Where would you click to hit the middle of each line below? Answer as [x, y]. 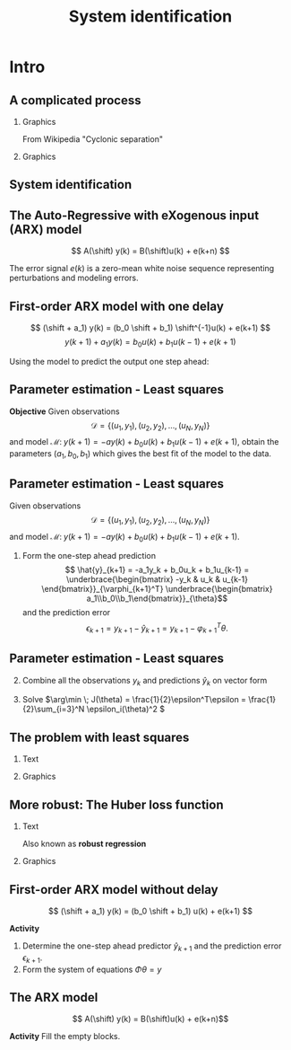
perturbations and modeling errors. [74, 278]
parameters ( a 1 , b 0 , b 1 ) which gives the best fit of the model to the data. [140, 455]
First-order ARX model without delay [114, 890]
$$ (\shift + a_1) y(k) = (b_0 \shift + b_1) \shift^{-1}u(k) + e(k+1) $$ [150, 328]
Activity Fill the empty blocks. [65, 1037]
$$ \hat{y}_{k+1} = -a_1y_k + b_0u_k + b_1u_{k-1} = [157, 570]
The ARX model [54, 997]
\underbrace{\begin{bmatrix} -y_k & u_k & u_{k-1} [157, 579]
